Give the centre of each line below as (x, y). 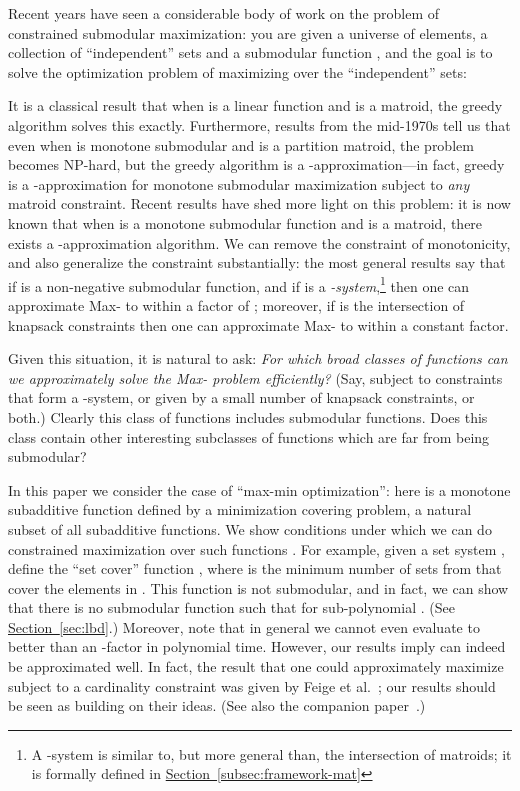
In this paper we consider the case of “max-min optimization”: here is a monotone (259, 489)
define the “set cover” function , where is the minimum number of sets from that (255, 568)
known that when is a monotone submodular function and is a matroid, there (245, 222)
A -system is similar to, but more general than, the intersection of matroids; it (271, 753)
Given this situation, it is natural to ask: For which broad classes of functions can (258, 358)
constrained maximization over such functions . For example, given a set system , (256, 548)
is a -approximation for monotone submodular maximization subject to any (239, 183)
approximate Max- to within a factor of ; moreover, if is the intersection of (236, 304)
